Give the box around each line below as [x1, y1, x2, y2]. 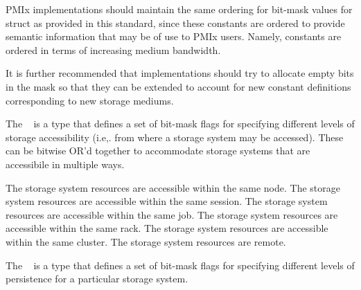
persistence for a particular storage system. [6, 271, 188, 286]
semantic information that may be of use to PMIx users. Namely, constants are [6, 29, 342, 44]
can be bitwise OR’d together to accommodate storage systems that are [6, 143, 310, 158]
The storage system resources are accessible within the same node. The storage [6, 180, 340, 194]
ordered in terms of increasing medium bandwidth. [6, 42, 221, 57]
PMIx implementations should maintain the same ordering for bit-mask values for [6, 2, 353, 16]
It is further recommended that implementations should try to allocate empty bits [6, 66, 354, 80]
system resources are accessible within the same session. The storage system [6, 194, 328, 208]
